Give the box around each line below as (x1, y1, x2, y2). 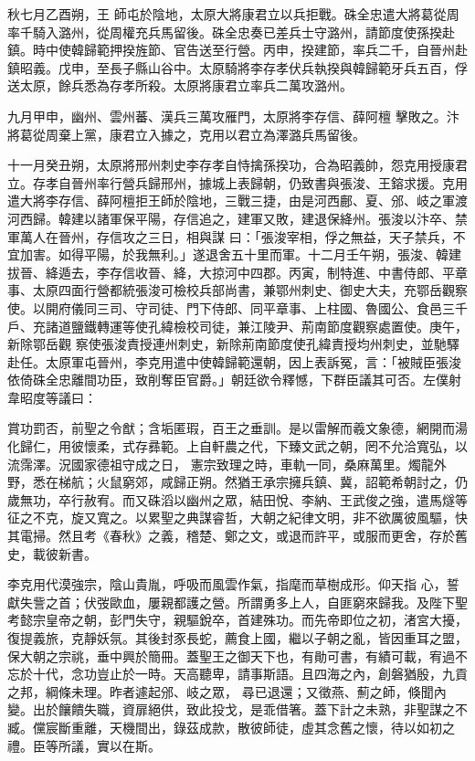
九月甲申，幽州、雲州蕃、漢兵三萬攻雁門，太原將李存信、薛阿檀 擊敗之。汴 (7, 106, 459, 125)
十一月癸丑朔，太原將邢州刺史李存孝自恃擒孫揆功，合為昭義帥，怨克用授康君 (7, 155, 468, 174)
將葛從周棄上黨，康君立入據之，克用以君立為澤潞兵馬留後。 (7, 124, 365, 143)
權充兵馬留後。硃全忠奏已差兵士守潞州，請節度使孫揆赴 (121, 22, 455, 41)
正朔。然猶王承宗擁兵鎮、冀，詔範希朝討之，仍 (185, 472, 468, 491)
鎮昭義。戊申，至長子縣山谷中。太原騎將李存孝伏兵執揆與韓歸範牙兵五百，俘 (7, 58, 468, 77)
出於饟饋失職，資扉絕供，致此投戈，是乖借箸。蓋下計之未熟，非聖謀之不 (32, 700, 468, 719)
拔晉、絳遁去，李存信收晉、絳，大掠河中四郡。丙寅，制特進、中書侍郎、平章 (7, 262, 468, 281)
